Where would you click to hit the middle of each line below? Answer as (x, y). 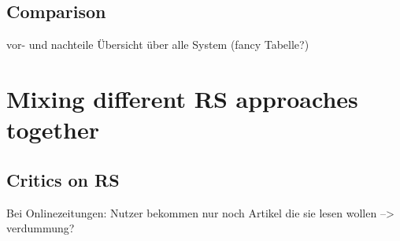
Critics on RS (63, 179)
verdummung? (41, 228)
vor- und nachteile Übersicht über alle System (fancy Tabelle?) (158, 44)
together (53, 130)
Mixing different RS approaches (182, 98)
